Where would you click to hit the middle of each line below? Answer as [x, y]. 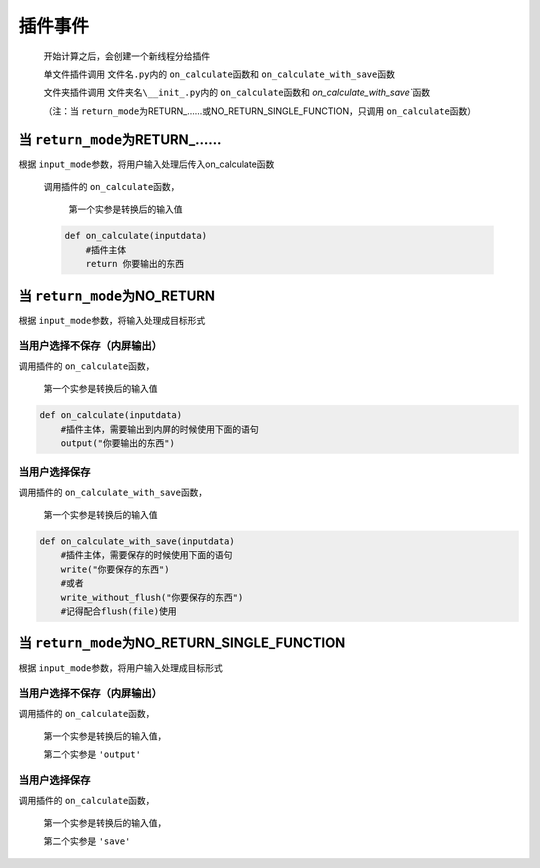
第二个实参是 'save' [87, 841]
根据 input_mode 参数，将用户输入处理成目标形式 [121, 667]
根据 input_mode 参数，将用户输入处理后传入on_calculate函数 [146, 164]
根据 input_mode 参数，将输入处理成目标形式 [112, 320]
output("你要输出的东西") [117, 443]
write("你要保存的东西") [115, 569]
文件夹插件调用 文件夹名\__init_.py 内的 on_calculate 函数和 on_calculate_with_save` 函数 [236, 92]
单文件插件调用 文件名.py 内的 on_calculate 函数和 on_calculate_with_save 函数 [219, 74]
